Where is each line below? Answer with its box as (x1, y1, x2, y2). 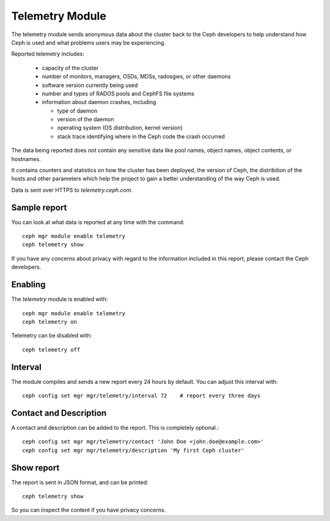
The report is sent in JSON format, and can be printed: (11, 478, 149, 486)
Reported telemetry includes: (11, 50, 85, 58)
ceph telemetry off (22, 346, 81, 353)
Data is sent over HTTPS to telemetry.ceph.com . (11, 186, 133, 193)
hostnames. (11, 155, 41, 162)
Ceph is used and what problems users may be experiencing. (11, 39, 166, 46)
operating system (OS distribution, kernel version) (57, 124, 183, 132)
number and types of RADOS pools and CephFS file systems (42, 89, 195, 97)
